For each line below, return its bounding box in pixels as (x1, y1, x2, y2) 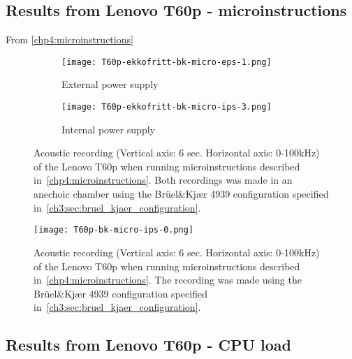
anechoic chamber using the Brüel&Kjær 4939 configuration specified (34, 186, 329, 201)
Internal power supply (61, 122, 155, 136)
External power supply (61, 77, 159, 91)
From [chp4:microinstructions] (6, 32, 133, 47)
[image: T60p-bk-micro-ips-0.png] (34, 225, 194, 235)
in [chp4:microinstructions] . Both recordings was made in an (34, 173, 293, 187)
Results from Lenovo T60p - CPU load (6, 334, 291, 356)
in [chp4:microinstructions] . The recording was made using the (34, 272, 302, 287)
